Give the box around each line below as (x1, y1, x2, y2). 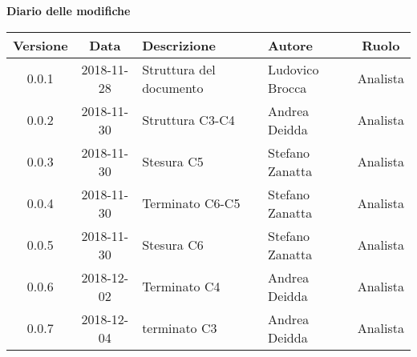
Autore (268, 35, 314, 54)
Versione (13, 35, 68, 54)
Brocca (268, 78, 307, 97)
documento (142, 78, 204, 97)
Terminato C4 (142, 277, 221, 296)
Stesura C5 (142, 152, 204, 171)
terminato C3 (142, 319, 217, 338)
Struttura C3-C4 (142, 110, 235, 130)
